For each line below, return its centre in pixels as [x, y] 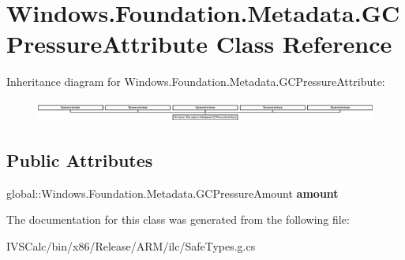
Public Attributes [80, 160]
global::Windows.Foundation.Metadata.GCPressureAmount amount [172, 193]
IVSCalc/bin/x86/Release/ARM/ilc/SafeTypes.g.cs [131, 245]
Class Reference [304, 44]
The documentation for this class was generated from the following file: [178, 219]
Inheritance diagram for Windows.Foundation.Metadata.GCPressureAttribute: [196, 82]
